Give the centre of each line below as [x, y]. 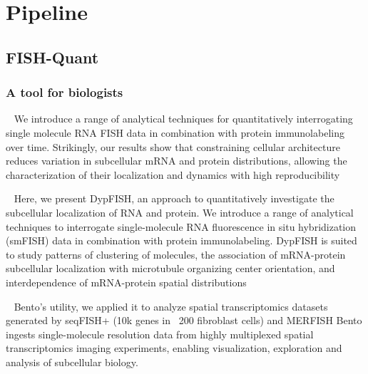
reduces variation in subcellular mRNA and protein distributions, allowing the [177, 161]
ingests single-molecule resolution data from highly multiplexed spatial [160, 334]
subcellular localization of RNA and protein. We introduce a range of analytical [180, 212]
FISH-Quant [52, 57]
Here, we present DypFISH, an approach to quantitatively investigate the [174, 198]
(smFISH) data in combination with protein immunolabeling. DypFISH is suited [182, 240]
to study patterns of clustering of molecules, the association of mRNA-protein [176, 254]
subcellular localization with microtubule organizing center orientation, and [170, 268]
